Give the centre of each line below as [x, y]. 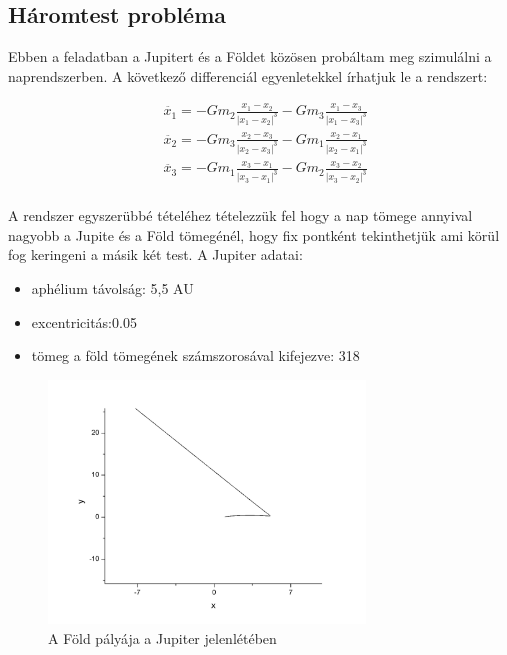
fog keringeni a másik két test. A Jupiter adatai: [155, 254]
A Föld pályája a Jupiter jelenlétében [162, 637]
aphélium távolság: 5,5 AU [112, 288]
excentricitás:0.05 [84, 321]
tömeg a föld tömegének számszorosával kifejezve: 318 [195, 355]
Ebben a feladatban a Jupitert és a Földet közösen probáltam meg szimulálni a [250, 56]
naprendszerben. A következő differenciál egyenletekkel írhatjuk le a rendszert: [248, 75]
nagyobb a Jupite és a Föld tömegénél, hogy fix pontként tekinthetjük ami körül [254, 234]
